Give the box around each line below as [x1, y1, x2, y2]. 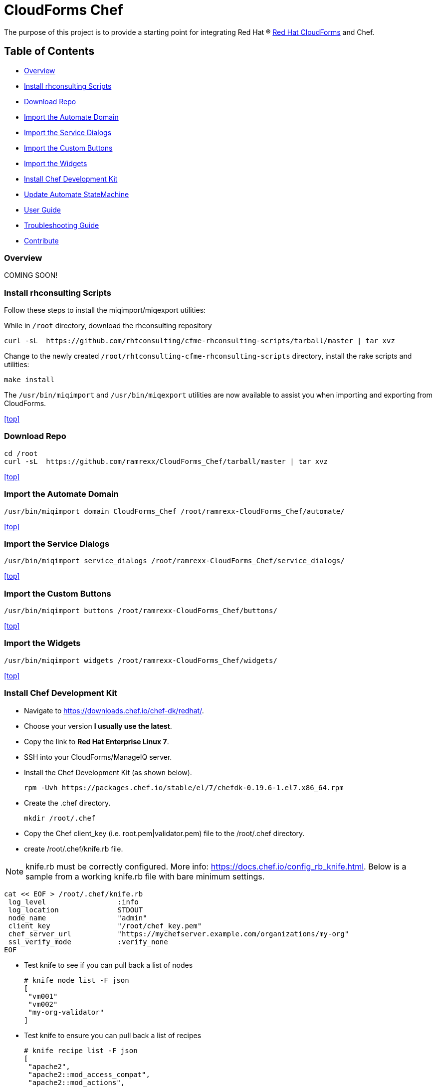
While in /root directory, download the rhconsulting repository [4, 321, 212, 330]
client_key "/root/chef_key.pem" [8, 921, 202, 930]
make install [4, 376, 55, 384]
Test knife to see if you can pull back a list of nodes [24, 960, 193, 969]
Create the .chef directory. [24, 798, 111, 807]
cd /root [4, 449, 38, 457]
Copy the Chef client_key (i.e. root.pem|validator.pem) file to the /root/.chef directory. [24, 829, 305, 838]
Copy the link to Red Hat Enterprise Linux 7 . [24, 737, 169, 746]
